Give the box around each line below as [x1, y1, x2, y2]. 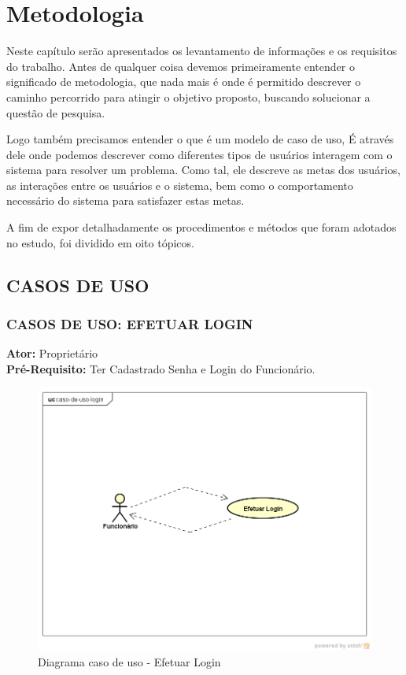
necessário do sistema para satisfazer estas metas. [6, 192, 245, 209]
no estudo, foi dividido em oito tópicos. [6, 234, 194, 250]
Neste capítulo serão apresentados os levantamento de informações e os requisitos [6, 43, 397, 59]
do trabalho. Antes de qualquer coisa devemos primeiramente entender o [6, 57, 355, 74]
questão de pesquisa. [6, 104, 105, 121]
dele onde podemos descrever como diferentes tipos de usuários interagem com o [6, 146, 393, 162]
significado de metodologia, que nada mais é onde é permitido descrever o [6, 73, 361, 90]
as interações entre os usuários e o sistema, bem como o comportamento [6, 176, 353, 193]
